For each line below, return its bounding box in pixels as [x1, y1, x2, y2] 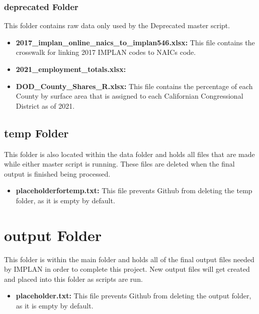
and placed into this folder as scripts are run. [4, 273, 143, 284]
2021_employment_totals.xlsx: [16, 64, 126, 74]
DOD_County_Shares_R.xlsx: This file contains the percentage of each [16, 81, 253, 91]
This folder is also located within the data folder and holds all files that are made [4, 148, 255, 159]
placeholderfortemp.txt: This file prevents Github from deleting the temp [16, 185, 252, 196]
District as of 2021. [16, 100, 75, 111]
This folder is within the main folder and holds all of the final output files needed [4, 254, 254, 264]
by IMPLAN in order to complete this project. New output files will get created [4, 264, 250, 274]
